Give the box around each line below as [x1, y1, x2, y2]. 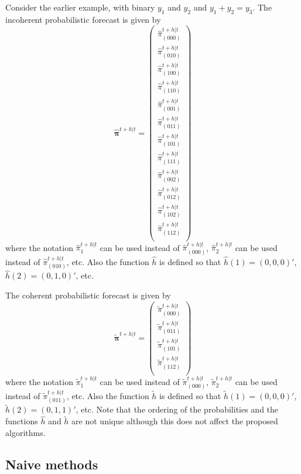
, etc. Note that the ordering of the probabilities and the [76, 403, 279, 415]
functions [5, 415, 38, 427]
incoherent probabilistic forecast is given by [5, 13, 161, 25]
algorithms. [5, 426, 46, 438]
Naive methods [5, 455, 98, 473]
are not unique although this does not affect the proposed [71, 415, 278, 427]
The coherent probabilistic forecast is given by [5, 288, 171, 301]
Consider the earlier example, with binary [5, 1, 155, 13]
